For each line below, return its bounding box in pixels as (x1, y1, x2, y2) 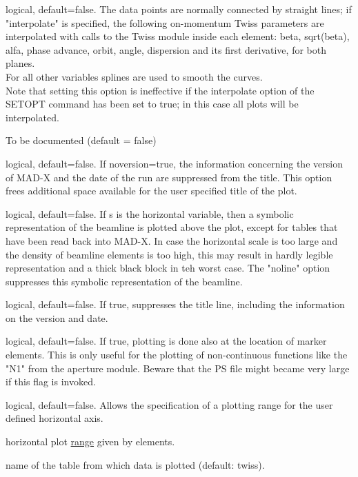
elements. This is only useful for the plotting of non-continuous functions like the (6, 347, 348, 362)
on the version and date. (6, 310, 108, 325)
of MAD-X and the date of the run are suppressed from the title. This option (6, 170, 332, 184)
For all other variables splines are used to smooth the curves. (6, 69, 263, 83)
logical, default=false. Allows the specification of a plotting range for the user (6, 397, 333, 412)
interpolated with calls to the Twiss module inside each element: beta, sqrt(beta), (6, 29, 350, 43)
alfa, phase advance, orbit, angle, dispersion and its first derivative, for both (6, 42, 326, 57)
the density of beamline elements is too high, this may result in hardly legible (6, 247, 333, 261)
